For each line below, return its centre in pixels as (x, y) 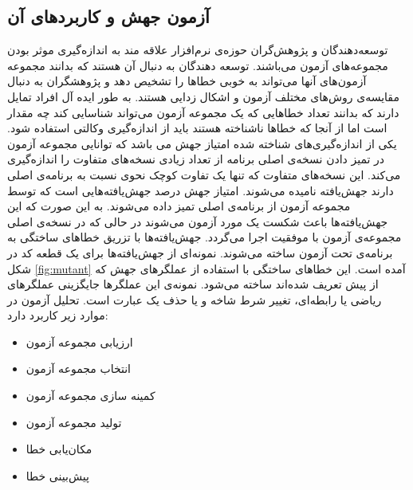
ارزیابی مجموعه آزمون (79, 341)
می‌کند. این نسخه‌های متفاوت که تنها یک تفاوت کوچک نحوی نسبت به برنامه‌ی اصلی (204, 174)
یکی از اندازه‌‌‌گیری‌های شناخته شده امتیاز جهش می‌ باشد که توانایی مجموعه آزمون (202, 143)
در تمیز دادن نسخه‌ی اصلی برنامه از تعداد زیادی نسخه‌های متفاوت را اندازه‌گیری (196, 159)
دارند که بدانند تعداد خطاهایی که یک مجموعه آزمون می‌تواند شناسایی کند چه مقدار (203, 112)
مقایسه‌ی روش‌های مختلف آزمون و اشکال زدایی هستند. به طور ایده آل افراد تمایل (203, 96)
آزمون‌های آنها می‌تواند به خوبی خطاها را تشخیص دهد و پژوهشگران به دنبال (187, 81)
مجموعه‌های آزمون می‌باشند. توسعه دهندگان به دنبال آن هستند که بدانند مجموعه (198, 65)
